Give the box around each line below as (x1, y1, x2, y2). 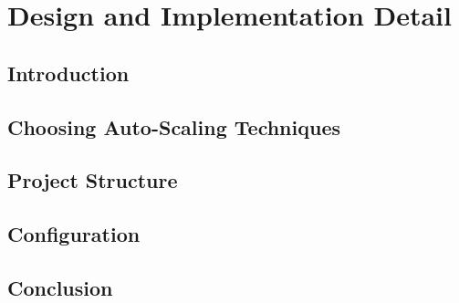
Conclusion (7, 273, 113, 301)
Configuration (7, 220, 141, 248)
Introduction (7, 58, 130, 87)
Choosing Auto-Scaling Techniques (7, 112, 340, 141)
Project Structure (7, 166, 178, 194)
